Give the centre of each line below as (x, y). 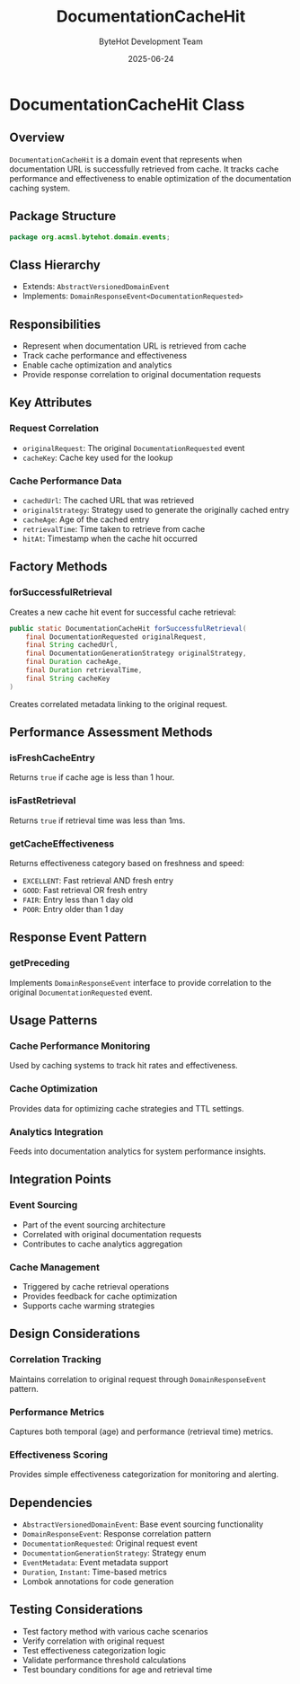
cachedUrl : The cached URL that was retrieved (108, 501)
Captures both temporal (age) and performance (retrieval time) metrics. (141, 1431)
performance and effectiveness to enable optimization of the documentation (150, 178)
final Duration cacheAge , (74, 662)
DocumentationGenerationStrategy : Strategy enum (114, 1553)
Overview (37, 138)
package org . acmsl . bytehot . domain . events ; (90, 237)
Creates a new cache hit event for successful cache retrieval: (123, 612)
